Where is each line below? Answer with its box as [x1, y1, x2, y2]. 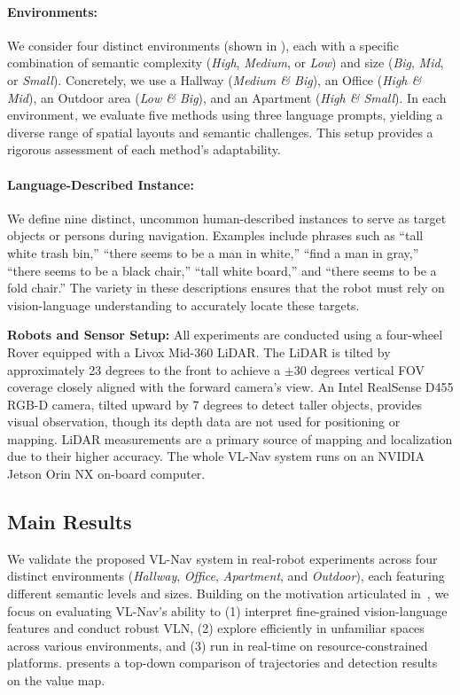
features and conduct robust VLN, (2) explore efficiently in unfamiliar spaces [7, 619, 425, 637]
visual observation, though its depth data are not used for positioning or [7, 412, 401, 431]
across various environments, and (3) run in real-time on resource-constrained [7, 636, 428, 654]
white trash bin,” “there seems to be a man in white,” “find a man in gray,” [7, 243, 419, 262]
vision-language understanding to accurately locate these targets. [7, 295, 360, 314]
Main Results [7, 508, 132, 535]
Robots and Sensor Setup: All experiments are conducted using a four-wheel [7, 325, 443, 344]
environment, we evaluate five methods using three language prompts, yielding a [7, 105, 443, 124]
